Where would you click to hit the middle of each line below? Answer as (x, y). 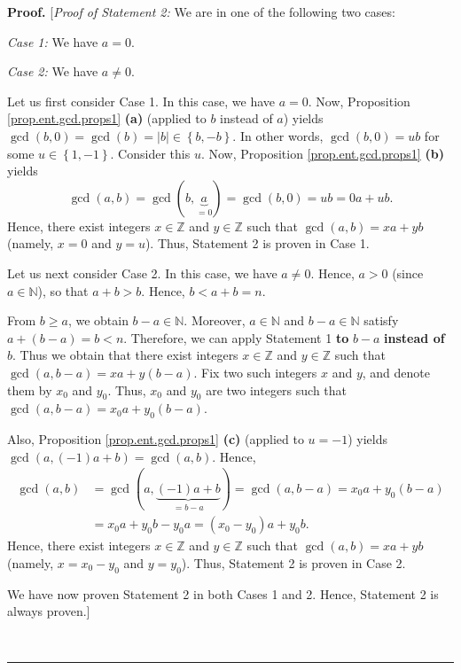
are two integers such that (277, 390)
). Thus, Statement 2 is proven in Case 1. (257, 243)
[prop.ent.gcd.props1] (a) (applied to (107, 118)
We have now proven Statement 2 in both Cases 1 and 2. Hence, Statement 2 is (223, 593)
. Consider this (150, 153)
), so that (63, 290)
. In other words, (278, 135)
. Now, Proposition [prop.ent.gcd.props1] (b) (322, 153)
